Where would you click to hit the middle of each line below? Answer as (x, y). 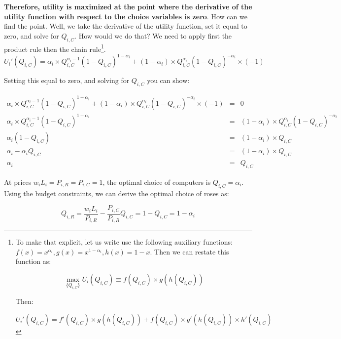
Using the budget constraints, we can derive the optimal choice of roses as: (117, 193)
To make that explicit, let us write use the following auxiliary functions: (124, 242)
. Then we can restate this (189, 251)
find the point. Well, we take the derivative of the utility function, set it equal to (126, 26)
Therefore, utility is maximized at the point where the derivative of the (128, 6)
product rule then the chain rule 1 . (55, 48)
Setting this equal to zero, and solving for (67, 80)
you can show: (168, 80)
